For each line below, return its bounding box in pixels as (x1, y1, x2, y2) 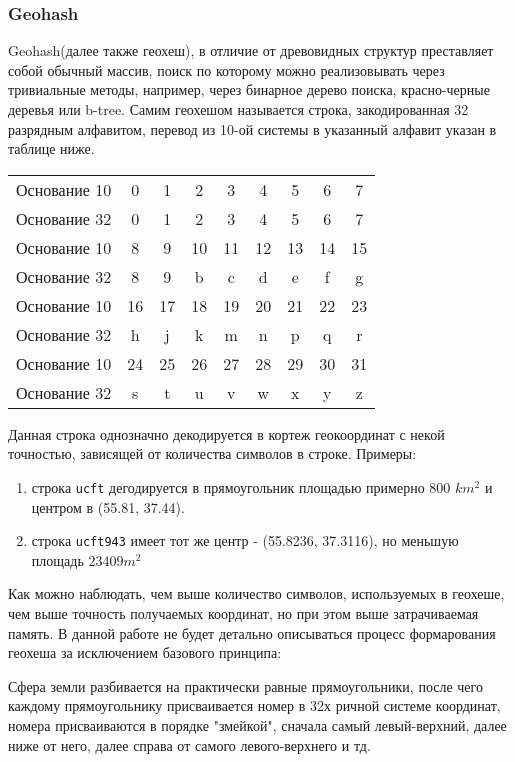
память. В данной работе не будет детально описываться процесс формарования (8, 622, 496, 643)
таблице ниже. (8, 138, 95, 159)
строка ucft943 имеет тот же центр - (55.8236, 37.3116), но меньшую (31, 530, 459, 551)
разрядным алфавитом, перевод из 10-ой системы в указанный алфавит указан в (8, 118, 497, 139)
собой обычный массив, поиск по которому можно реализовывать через (8, 59, 445, 80)
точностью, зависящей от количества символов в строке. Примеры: (8, 443, 417, 464)
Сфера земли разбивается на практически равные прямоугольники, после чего (8, 675, 483, 696)
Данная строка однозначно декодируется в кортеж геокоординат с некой (8, 423, 445, 444)
